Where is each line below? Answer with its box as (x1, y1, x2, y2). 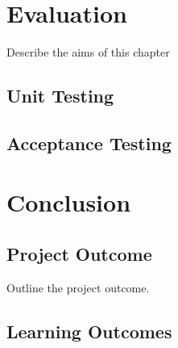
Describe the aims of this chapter (6, 44, 170, 61)
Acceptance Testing (6, 130, 172, 155)
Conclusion (6, 186, 131, 219)
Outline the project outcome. (6, 279, 150, 296)
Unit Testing (6, 83, 114, 108)
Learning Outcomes (6, 318, 172, 343)
